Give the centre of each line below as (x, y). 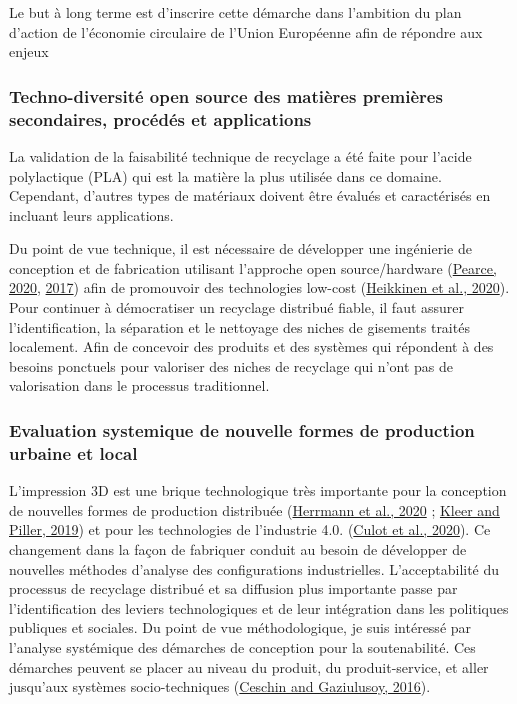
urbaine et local (73, 452)
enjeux (29, 51)
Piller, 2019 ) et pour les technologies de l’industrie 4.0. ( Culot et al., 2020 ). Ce (250, 529)
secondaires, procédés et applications (160, 118)
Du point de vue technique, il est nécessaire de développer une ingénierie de (240, 248)
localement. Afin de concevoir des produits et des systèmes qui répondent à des (251, 346)
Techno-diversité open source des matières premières (226, 95)
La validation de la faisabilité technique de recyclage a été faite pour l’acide (240, 155)
